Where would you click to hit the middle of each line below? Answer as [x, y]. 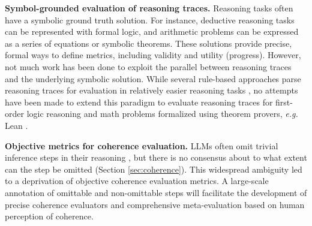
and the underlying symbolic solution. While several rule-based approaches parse [153, 78]
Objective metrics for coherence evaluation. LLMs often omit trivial [142, 145]
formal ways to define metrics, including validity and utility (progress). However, [153, 55]
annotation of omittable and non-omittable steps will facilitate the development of [156, 192]
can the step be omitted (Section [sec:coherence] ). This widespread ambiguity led [154, 169]
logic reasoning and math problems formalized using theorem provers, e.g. [162, 114]
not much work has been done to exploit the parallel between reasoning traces [148, 66]
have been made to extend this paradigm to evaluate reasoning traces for [139, 102]
